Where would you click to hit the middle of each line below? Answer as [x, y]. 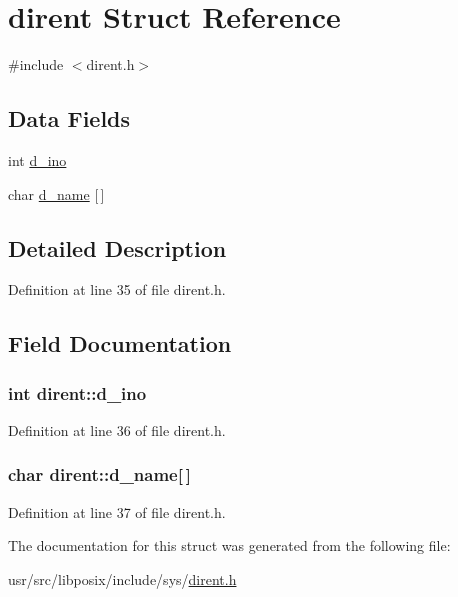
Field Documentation [120, 343]
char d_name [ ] [56, 193]
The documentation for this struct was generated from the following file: [229, 545]
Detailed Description [117, 247]
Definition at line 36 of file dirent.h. [117, 429]
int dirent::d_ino [77, 392]
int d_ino [37, 159]
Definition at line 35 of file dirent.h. [117, 289]
